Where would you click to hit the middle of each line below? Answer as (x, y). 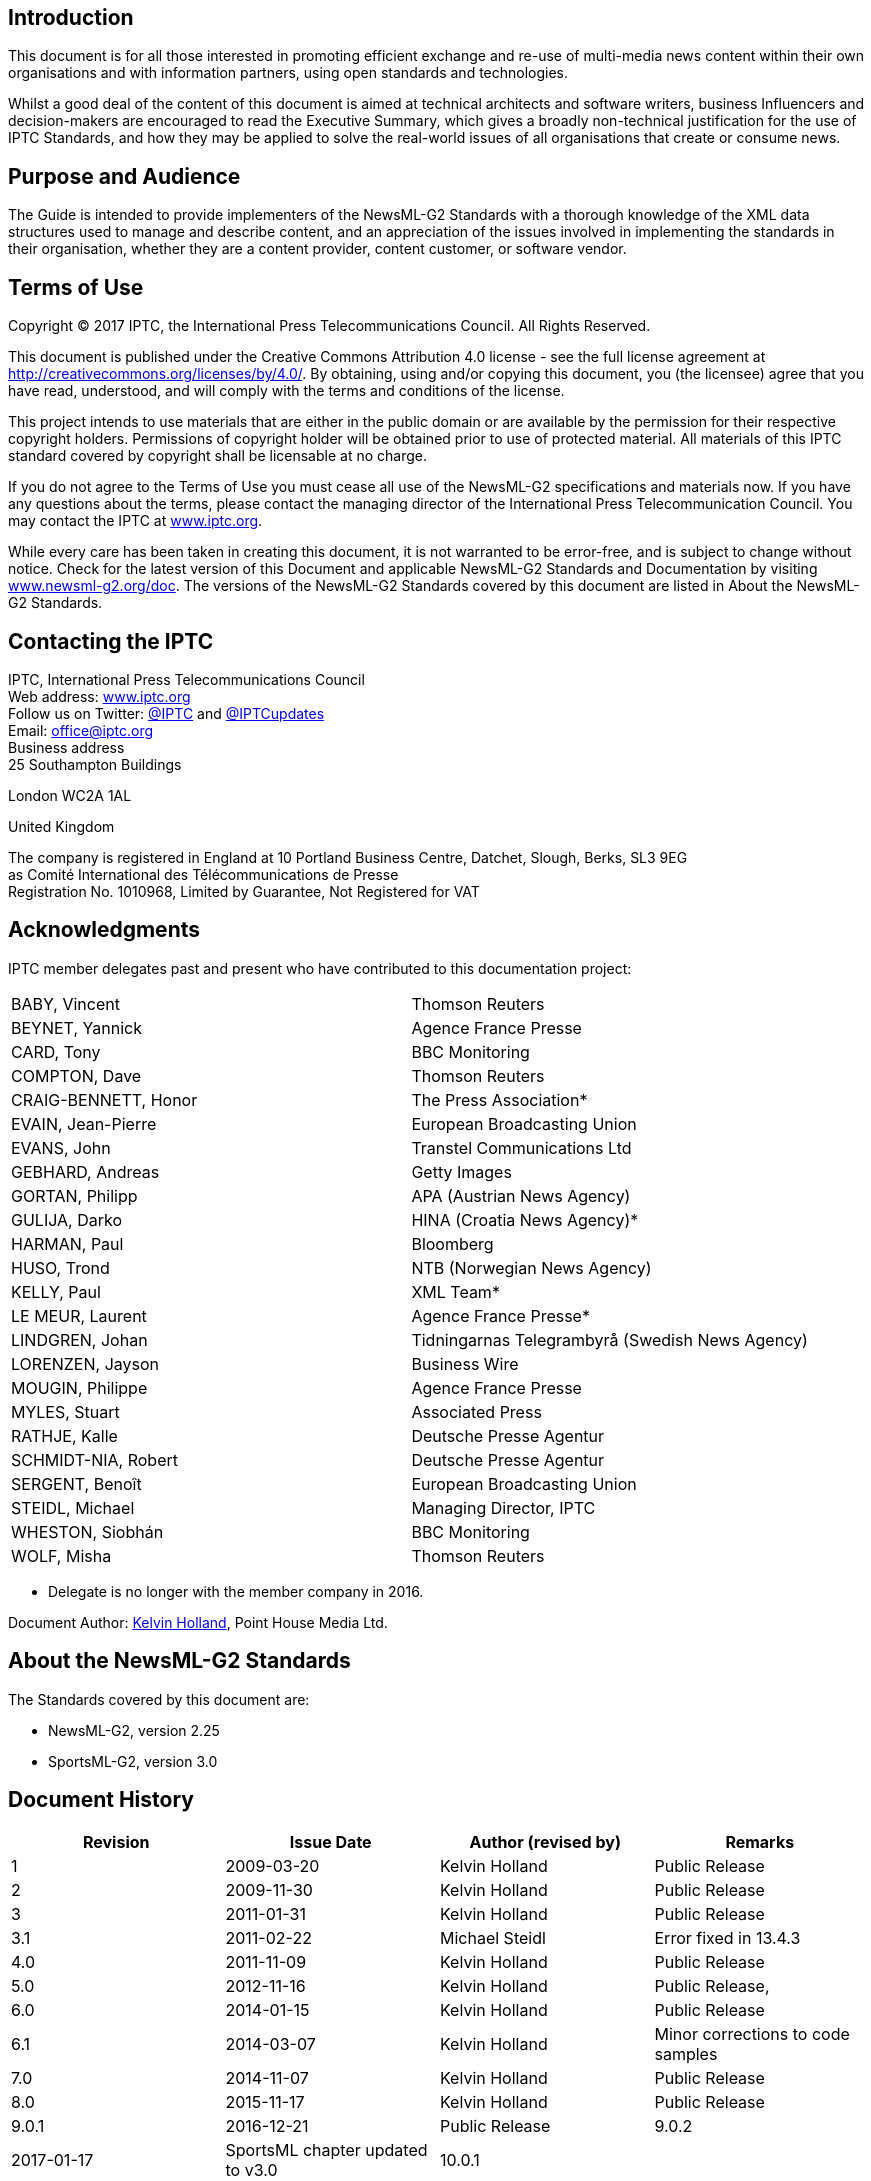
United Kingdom (61, 826)
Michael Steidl (493, 1938)
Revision (116, 1842)
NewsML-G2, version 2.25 (134, 1730)
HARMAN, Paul (67, 1243)
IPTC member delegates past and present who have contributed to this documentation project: (320, 968)
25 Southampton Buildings (95, 764)
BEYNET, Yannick (76, 1027)
